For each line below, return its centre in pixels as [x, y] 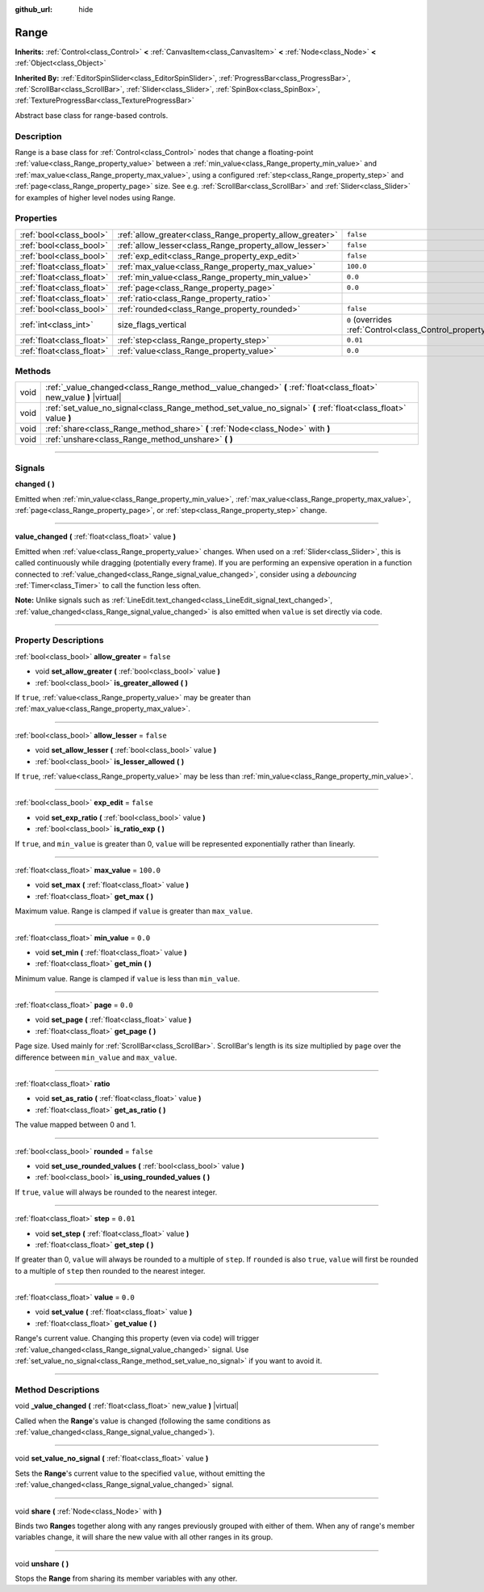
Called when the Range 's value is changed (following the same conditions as [143, 1421]
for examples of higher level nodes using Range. [95, 197]
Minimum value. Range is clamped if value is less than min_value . [127, 978]
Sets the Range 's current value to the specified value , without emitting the [140, 1473]
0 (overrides [370, 319]
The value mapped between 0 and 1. [75, 1125]
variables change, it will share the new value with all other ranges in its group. [144, 1537]
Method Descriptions [57, 1389]
